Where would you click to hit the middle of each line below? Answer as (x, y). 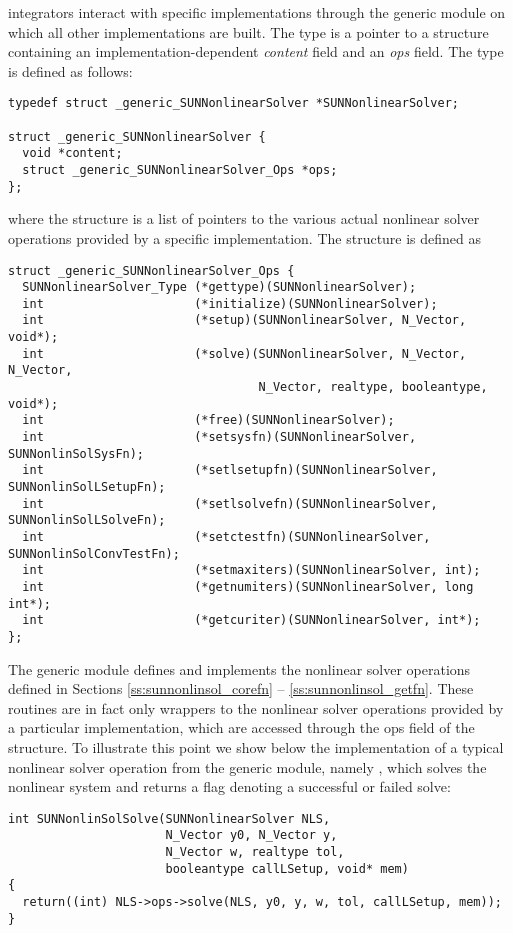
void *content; (72, 153)
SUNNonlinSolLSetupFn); (87, 487)
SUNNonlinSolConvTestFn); (94, 553)
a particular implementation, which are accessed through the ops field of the (241, 727)
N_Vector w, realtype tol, (255, 852)
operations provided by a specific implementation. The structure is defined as (245, 237)
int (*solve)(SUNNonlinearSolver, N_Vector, (244, 353)
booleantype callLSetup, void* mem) (287, 868)
